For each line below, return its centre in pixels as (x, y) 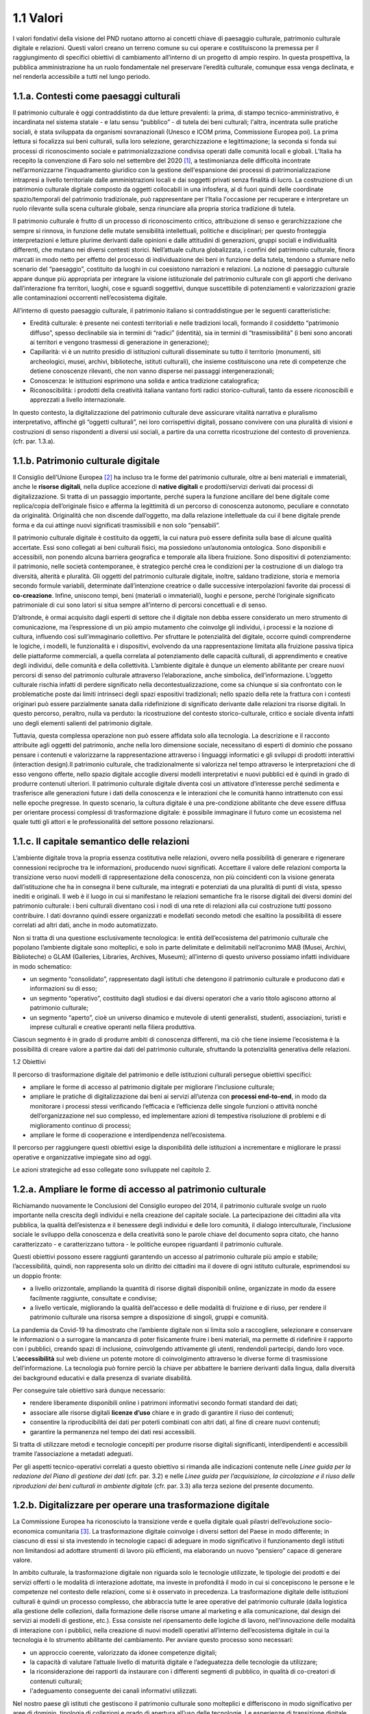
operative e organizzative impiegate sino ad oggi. (82, 1157)
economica (28, 1531)
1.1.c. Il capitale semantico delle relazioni (101, 842)
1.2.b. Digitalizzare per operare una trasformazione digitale (141, 1505)
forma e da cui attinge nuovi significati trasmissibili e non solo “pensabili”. (116, 525)
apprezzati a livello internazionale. (78, 400)
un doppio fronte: (37, 1276)
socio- (323, 1521)
